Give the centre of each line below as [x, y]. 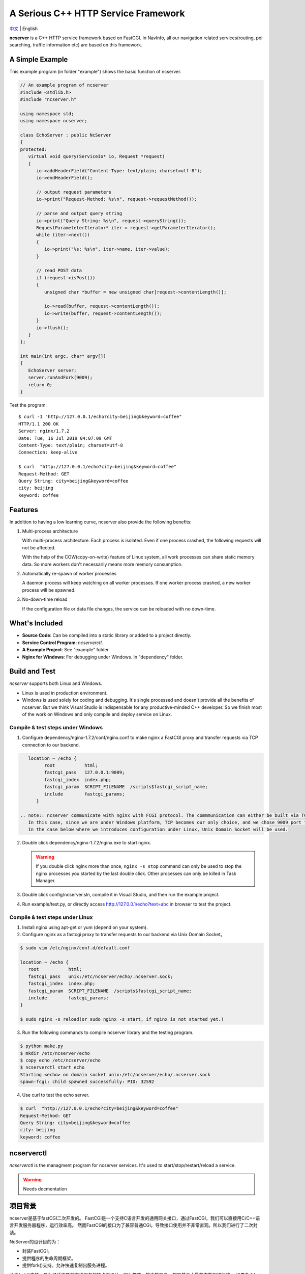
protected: [34, 149]
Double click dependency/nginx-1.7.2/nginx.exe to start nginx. [87, 843]
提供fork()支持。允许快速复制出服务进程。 [66, 1265]
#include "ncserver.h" [48, 99]
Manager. [46, 881]
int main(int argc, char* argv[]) [63, 356]
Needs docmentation [45, 1189]
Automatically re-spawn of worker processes [69, 573]
